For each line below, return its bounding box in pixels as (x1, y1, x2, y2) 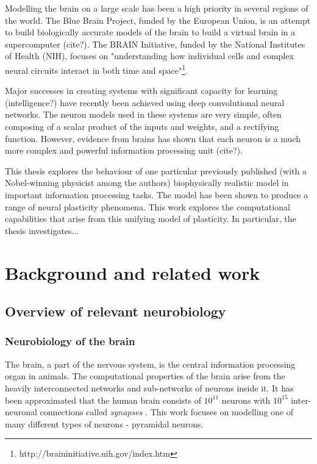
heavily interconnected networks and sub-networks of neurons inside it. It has (5, 381, 294, 394)
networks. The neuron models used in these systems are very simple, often (5, 108, 282, 121)
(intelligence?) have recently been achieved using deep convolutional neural (5, 96, 285, 109)
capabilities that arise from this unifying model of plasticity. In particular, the (5, 212, 296, 225)
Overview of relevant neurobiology (5, 302, 226, 321)
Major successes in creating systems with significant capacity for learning (5, 84, 278, 97)
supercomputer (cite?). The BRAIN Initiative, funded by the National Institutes (5, 37, 305, 50)
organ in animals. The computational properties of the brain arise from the (5, 369, 285, 382)
